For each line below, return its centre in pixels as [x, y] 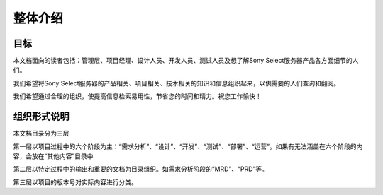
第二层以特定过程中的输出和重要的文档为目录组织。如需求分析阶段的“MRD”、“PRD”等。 [141, 169]
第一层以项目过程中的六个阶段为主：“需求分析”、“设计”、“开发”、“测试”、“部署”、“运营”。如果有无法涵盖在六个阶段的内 [188, 146]
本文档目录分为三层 [41, 134]
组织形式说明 [41, 117]
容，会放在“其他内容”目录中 [53, 156]
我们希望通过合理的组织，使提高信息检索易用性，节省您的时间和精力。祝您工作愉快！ [137, 96]
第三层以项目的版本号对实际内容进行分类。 [75, 182]
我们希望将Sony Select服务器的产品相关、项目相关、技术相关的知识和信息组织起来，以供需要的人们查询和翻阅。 [177, 83]
